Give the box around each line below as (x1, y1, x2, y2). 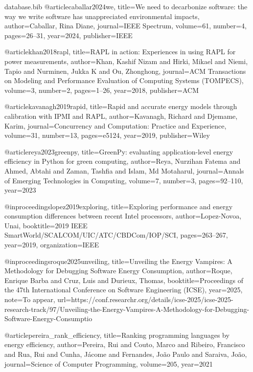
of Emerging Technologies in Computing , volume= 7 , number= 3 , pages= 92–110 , (4, 175, 243, 185)
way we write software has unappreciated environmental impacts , (4, 11, 200, 21)
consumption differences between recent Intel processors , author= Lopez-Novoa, (4, 211, 242, 221)
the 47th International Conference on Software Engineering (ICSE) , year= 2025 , (4, 284, 243, 295)
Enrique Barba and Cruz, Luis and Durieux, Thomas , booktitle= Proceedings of (4, 275, 243, 285)
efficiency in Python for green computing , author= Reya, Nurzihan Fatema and (4, 156, 241, 166)
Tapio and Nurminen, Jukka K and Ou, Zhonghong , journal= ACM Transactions (4, 66, 246, 76)
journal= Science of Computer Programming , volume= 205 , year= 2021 (4, 358, 213, 369)
